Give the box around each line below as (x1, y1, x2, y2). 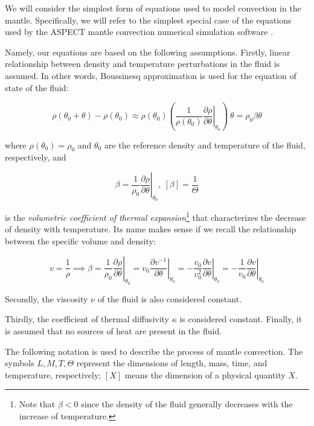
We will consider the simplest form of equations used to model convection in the (5, 2, 301, 14)
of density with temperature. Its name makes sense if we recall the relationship (5, 223, 296, 235)
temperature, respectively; (5, 368, 101, 381)
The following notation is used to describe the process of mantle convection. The (5, 345, 303, 357)
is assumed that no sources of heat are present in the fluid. (5, 325, 222, 337)
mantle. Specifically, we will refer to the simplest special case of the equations (5, 13, 292, 26)
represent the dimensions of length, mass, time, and (76, 357, 268, 369)
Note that (19, 398, 56, 410)
